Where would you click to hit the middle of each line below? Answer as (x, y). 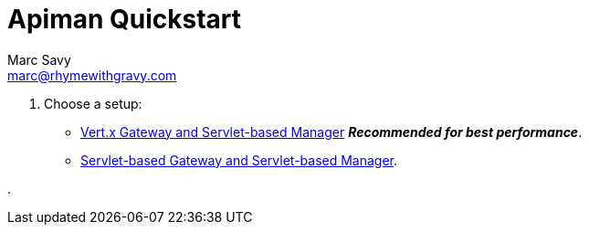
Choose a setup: (93, 103)
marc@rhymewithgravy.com (92, 75)
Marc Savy (39, 59)
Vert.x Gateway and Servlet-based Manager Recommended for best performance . (331, 132)
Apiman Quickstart (125, 19)
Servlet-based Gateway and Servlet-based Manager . (239, 160)
